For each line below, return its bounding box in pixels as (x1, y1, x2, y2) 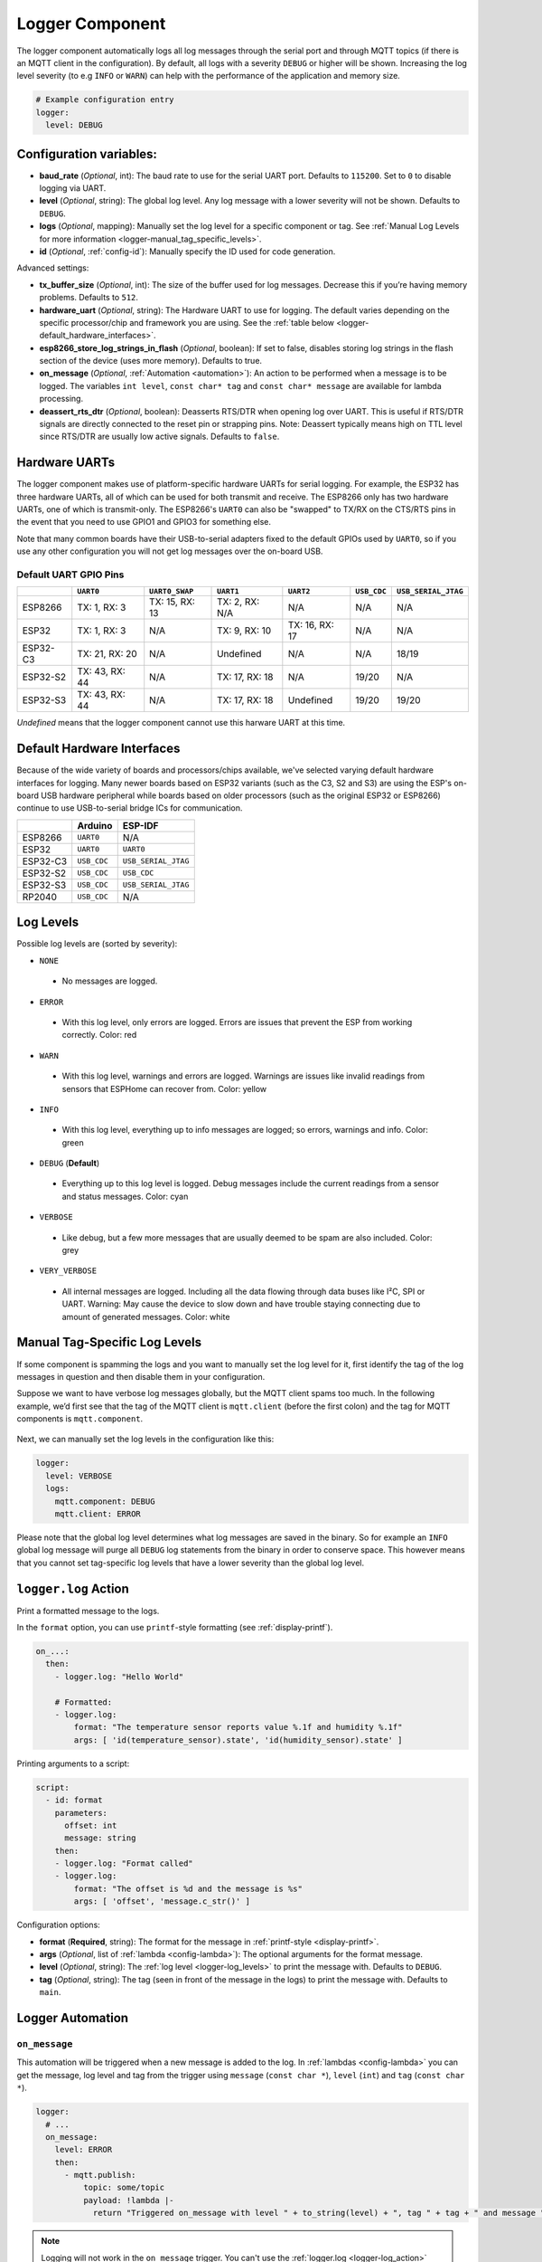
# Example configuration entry (35, 95, 175, 105)
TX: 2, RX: (217, 595, 260, 608)
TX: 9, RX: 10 (217, 624, 272, 637)
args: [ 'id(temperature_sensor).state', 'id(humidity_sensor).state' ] (73, 1735, 403, 1745)
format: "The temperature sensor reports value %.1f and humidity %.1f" (73, 1722, 403, 1733)
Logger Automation (16, 2010, 129, 2026)
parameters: (54, 1808, 108, 1818)
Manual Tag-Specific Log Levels (16, 1335, 202, 1350)
